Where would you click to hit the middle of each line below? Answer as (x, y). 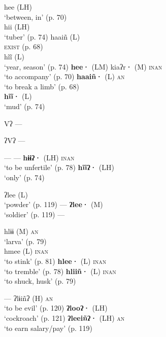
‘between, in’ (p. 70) (36, 16)
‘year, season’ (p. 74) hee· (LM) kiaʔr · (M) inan (83, 66)
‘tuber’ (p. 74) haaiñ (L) (42, 36)
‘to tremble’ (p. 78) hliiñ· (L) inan (60, 271)
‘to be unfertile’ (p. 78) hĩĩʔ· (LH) (59, 167)
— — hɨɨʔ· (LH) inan (39, 157)
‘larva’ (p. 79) (25, 241)
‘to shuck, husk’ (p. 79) (40, 281)
